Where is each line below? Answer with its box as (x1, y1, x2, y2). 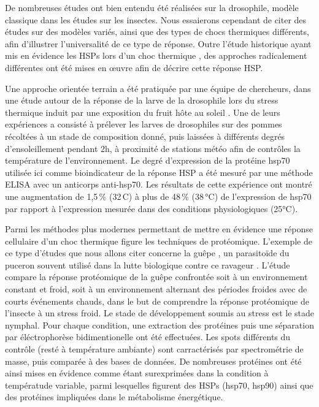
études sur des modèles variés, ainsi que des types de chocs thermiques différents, (5, 25, 309, 38)
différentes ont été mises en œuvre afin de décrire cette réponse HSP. (5, 61, 263, 74)
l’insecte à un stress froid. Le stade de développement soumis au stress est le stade (5, 306, 314, 319)
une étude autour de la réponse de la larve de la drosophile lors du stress (5, 94, 279, 107)
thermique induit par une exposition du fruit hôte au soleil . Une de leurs (5, 105, 280, 118)
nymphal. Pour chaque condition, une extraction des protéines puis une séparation (5, 318, 314, 331)
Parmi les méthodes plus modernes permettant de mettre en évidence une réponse (5, 223, 313, 235)
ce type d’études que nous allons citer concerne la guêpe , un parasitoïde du (5, 246, 290, 259)
